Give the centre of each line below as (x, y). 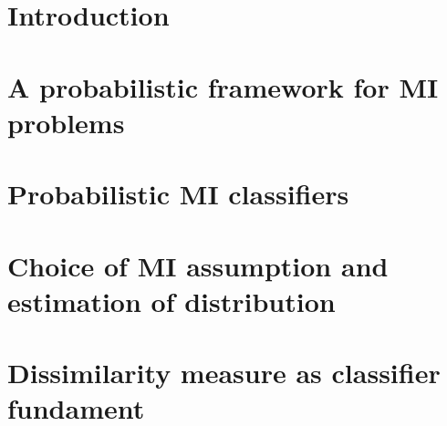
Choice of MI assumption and (198, 265)
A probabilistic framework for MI (223, 86)
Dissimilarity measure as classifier (224, 373)
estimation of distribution (172, 301)
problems (66, 122)
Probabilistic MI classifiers (178, 194)
